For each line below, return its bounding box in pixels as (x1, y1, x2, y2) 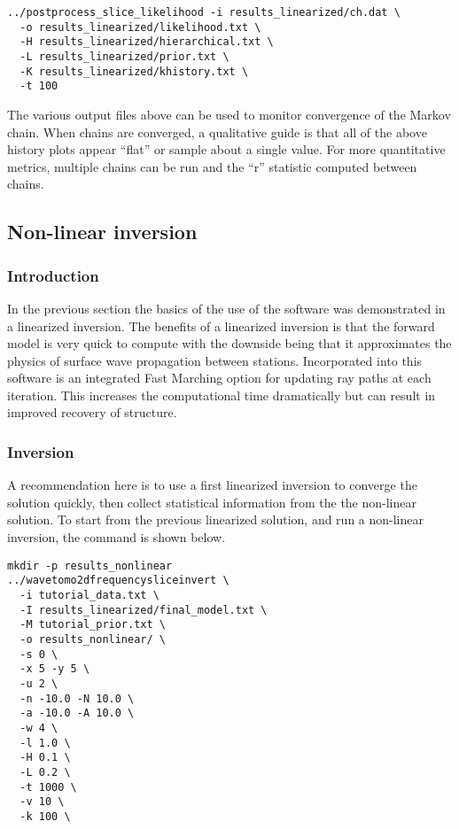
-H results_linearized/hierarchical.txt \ (19, 35, 274, 49)
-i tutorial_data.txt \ (19, 588, 159, 601)
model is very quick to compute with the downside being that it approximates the (7, 334, 452, 353)
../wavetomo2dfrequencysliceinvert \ (7, 574, 229, 587)
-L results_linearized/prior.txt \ (19, 50, 229, 63)
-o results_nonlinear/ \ (19, 632, 166, 646)
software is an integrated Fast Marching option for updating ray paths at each (7, 368, 432, 387)
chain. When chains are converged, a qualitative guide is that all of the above (7, 122, 427, 141)
